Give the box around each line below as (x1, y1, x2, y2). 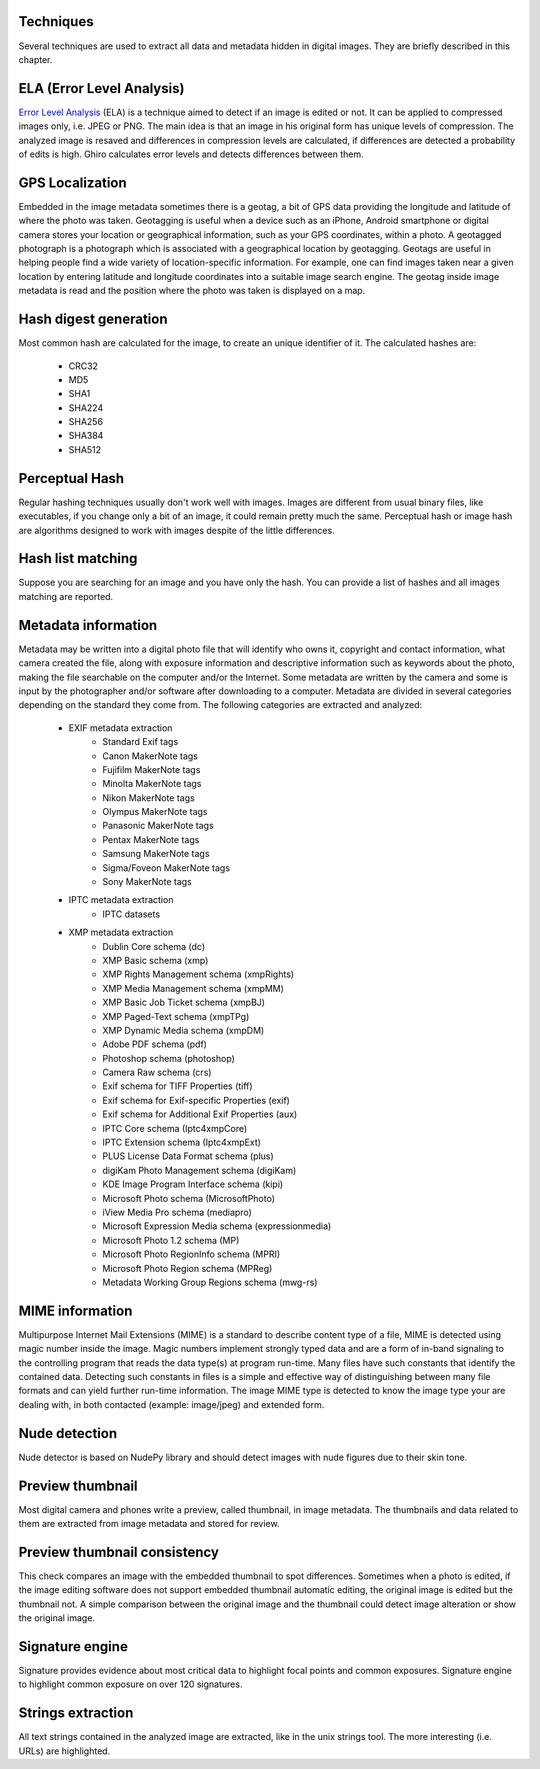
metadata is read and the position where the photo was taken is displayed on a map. (18, 285, 366, 297)
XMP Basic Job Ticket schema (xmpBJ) (102, 996, 265, 1009)
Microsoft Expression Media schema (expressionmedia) (102, 1220, 332, 1232)
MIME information (18, 1302, 133, 1319)
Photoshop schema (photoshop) (102, 1052, 235, 1064)
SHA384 (68, 430, 104, 442)
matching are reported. (18, 590, 114, 602)
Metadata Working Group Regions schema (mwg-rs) (102, 1276, 318, 1288)
